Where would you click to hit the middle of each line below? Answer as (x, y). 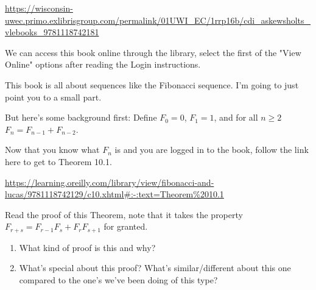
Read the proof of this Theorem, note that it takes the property (124, 214)
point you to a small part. (53, 97)
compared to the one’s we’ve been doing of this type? (118, 279)
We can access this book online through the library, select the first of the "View (153, 52)
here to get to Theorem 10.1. (58, 161)
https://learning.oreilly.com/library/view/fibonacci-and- (110, 182)
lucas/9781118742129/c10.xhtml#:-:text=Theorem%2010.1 (114, 194)
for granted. (126, 226)
